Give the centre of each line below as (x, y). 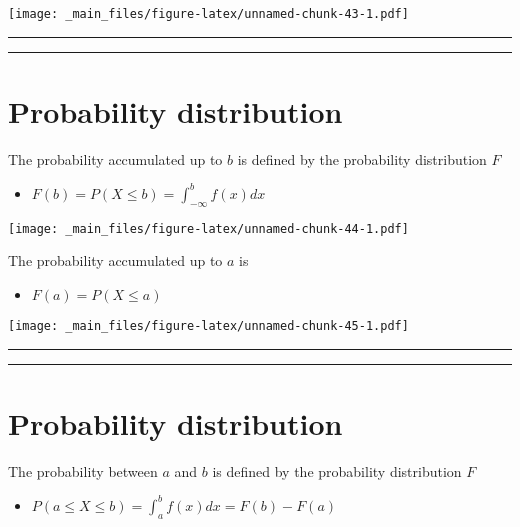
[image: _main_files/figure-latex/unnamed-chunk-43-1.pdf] (208, 14)
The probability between (83, 470)
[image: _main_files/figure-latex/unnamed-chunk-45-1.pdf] (208, 325)
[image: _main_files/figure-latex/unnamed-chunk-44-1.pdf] (208, 228)
